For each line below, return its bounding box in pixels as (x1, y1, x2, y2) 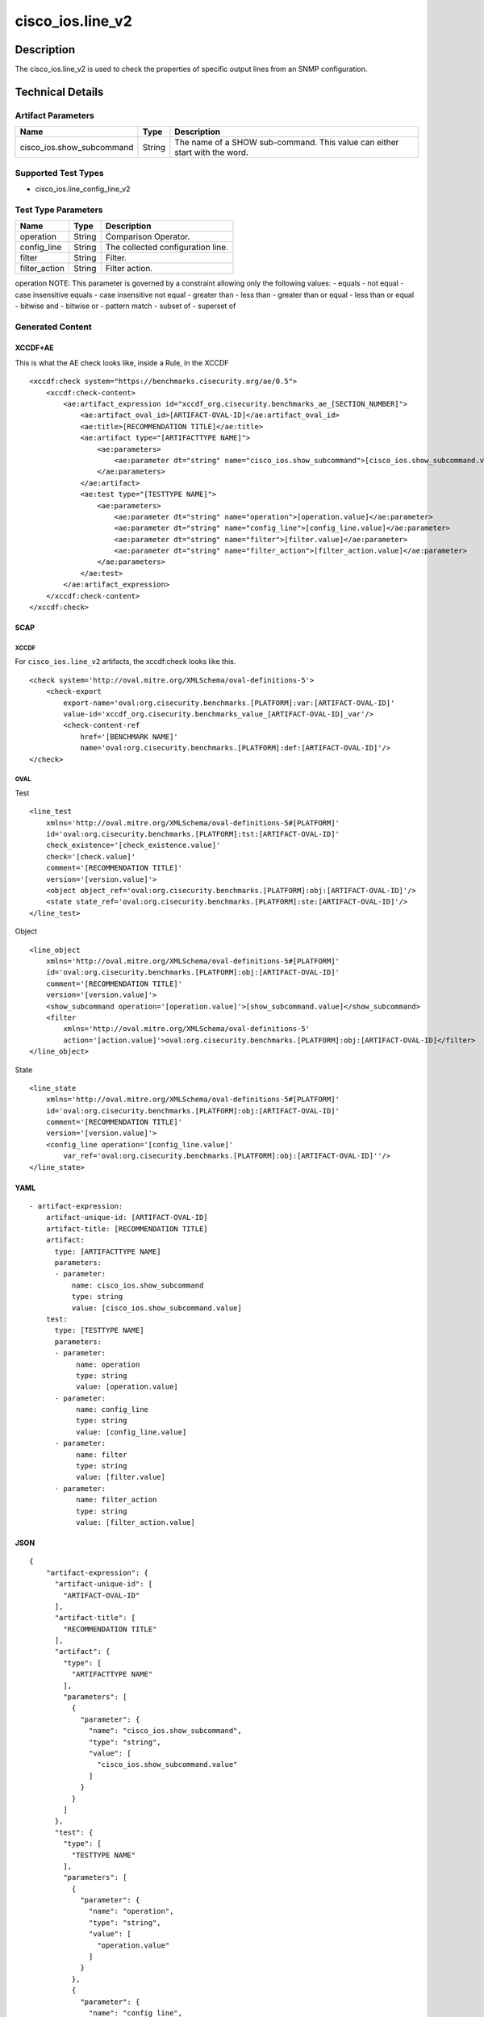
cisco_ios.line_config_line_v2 (35, 184, 131, 194)
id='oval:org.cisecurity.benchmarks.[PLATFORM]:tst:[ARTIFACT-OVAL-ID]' (45, 829, 340, 839)
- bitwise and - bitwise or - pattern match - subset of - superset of (15, 301, 236, 311)
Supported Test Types (15, 167, 104, 178)
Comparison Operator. (105, 231, 190, 242)
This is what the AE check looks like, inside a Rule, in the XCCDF (15, 357, 229, 367)
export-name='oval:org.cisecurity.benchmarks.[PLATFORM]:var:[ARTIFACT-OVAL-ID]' (63, 698, 395, 708)
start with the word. (174, 147, 249, 158)
